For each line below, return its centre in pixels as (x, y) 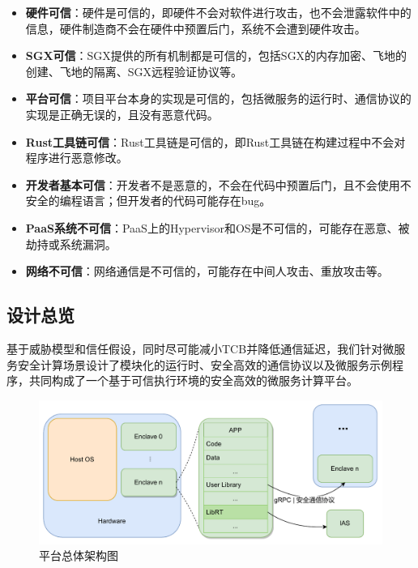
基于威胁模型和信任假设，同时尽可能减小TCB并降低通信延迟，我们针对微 (200, 348)
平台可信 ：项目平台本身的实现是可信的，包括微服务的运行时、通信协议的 (218, 98)
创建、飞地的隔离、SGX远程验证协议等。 (134, 71)
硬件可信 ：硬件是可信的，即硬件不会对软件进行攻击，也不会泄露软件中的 (218, 12)
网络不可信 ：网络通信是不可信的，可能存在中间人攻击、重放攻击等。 (207, 271)
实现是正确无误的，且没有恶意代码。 (122, 114)
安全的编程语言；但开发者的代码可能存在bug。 (148, 201)
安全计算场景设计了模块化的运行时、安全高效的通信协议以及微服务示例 (205, 364)
